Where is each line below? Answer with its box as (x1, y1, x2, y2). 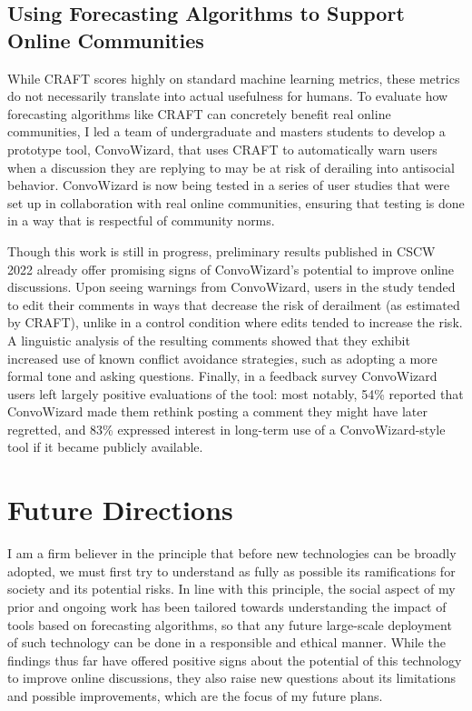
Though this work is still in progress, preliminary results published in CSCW (7, 241, 436, 260)
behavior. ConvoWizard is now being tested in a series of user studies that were (7, 175, 450, 195)
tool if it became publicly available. (7, 437, 203, 456)
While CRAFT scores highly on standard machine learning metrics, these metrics (7, 68, 460, 87)
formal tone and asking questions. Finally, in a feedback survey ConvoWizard (7, 366, 438, 386)
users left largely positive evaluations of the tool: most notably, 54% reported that (7, 384, 464, 403)
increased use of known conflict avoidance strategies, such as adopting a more (7, 348, 438, 367)
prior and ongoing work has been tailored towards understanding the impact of (7, 596, 447, 616)
